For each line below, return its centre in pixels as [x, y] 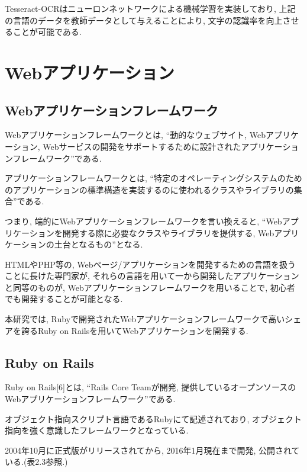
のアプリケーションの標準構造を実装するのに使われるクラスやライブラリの [149, 189]
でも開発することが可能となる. [64, 299]
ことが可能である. [47, 32]
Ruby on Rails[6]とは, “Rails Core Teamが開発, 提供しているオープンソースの [151, 387]
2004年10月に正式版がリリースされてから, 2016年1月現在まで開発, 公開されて [152, 450]
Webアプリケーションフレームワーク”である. [90, 399]
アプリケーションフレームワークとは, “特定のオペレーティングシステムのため [153, 178]
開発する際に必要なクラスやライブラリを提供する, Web [168, 232]
